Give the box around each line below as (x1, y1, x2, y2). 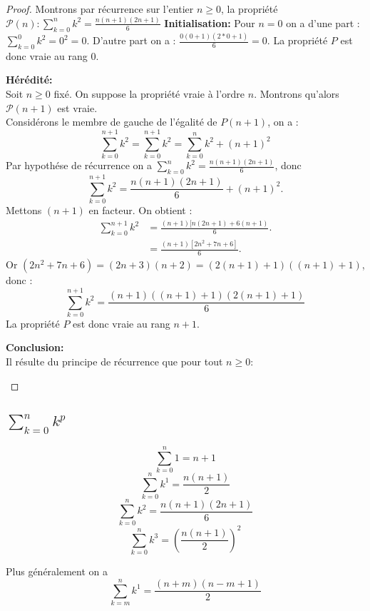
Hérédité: (6, 72, 53, 87)
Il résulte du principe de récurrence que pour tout (6, 354, 223, 369)
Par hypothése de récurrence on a (6, 158, 152, 173)
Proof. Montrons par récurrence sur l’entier (6, 1, 194, 16)
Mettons (6, 203, 42, 218)
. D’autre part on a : (86, 33, 176, 48)
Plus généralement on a (6, 564, 108, 579)
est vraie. (57, 100, 98, 115)
